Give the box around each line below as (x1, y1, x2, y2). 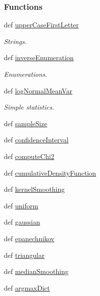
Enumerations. (4, 69, 48, 79)
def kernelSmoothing (4, 184, 65, 194)
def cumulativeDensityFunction (4, 167, 96, 178)
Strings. (4, 36, 27, 46)
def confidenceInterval (4, 135, 69, 145)
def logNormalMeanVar (4, 85, 72, 95)
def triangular (4, 250, 45, 260)
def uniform (4, 200, 38, 210)
